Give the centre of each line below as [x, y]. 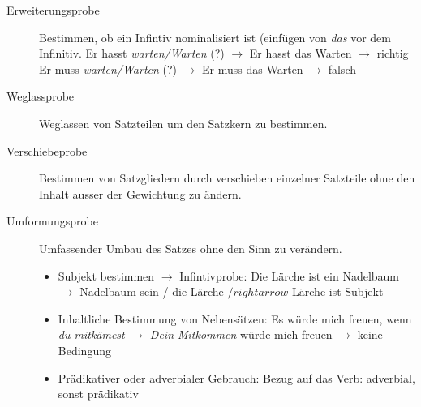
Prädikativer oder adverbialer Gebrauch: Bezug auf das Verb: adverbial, [236, 377]
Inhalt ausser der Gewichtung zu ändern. [140, 193]
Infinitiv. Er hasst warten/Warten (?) [132, 53]
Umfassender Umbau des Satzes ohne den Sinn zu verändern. [191, 248]
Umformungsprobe [52, 221]
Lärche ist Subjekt [338, 291]
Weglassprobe [41, 96]
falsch [342, 69]
